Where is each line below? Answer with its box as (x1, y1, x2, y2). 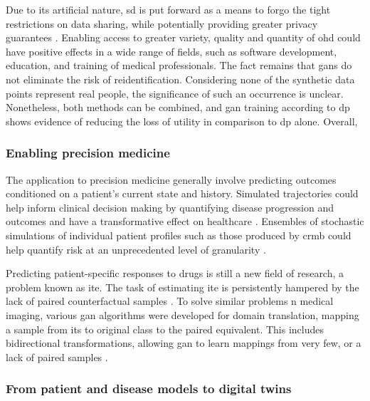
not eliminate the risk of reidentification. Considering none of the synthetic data (6, 71, 355, 86)
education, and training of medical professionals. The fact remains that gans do (6, 58, 352, 73)
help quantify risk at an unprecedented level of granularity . (6, 241, 266, 256)
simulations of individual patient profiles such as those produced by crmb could (6, 227, 351, 242)
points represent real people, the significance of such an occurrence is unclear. (6, 85, 344, 100)
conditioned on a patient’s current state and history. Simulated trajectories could (6, 186, 359, 201)
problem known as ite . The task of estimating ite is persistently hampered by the (6, 279, 359, 294)
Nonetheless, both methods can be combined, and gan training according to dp (6, 100, 350, 115)
